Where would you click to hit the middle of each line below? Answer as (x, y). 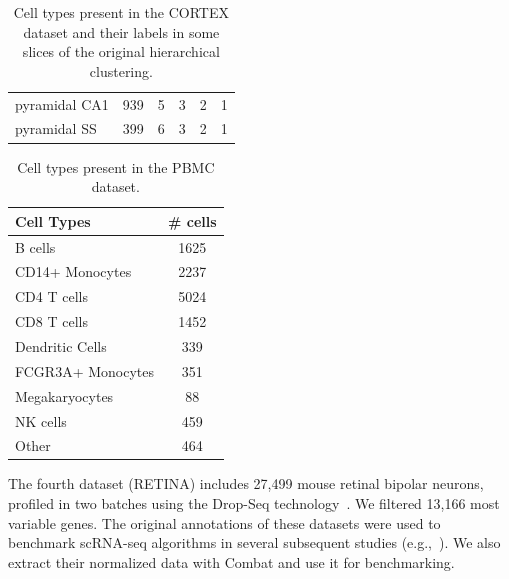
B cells (35, 246)
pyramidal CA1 (62, 103)
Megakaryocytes (64, 395)
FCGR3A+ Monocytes (85, 370)
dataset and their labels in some (121, 31)
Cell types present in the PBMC (116, 166)
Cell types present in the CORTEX (121, 12)
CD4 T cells (51, 296)
